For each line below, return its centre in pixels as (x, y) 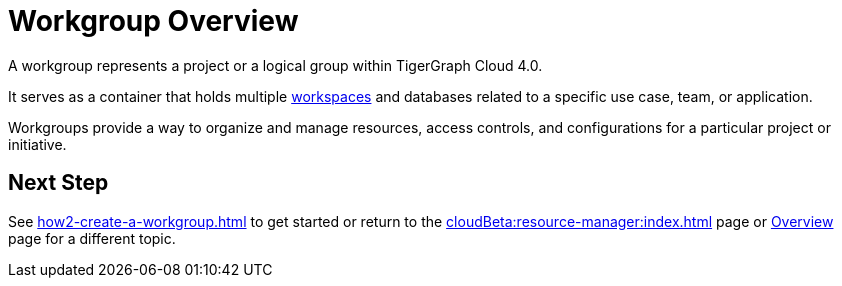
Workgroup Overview (153, 21)
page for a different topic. (92, 238)
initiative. (37, 144)
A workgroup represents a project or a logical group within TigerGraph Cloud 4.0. (275, 65)
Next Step (58, 183)
